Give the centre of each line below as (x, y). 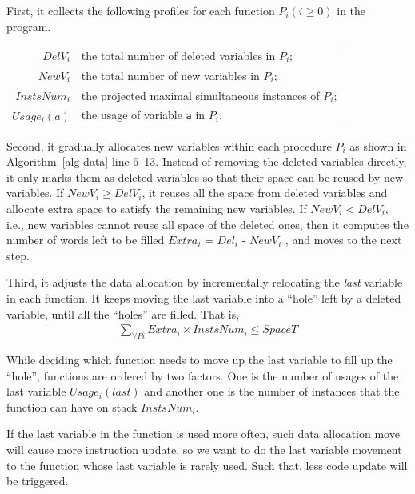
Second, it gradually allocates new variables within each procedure (169, 145)
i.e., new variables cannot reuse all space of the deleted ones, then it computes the (207, 224)
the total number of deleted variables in (178, 55)
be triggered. (38, 481)
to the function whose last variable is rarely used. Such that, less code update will (207, 465)
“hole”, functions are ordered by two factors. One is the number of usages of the (203, 375)
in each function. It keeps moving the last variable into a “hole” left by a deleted (204, 297)
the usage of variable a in (143, 115)
